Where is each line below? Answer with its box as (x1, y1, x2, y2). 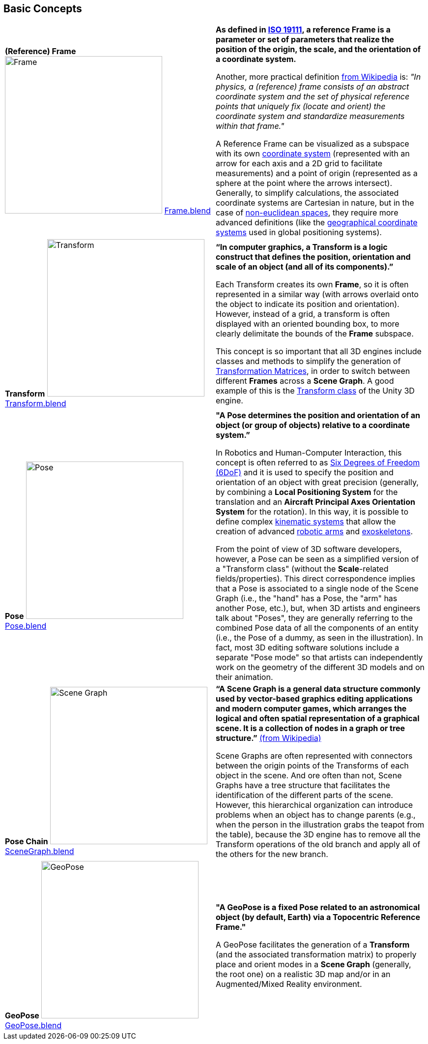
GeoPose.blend (5, 1020, 62, 1031)
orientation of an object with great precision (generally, (216, 477, 419, 488)
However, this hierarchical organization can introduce (216, 800, 413, 810)
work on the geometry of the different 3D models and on (216, 662, 425, 673)
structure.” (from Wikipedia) (216, 733, 321, 743)
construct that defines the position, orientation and (216, 252, 411, 262)
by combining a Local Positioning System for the (216, 487, 398, 497)
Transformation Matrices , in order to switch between (216, 366, 410, 376)
